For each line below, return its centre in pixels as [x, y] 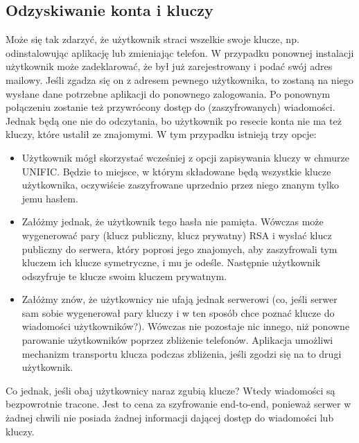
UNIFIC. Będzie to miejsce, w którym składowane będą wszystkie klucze [176, 171]
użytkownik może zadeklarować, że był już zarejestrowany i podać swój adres [169, 66]
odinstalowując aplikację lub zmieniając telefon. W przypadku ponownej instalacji [180, 52]
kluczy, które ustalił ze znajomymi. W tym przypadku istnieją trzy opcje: [161, 134]
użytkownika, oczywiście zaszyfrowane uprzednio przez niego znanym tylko [180, 185]
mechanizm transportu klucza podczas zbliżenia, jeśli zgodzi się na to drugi [182, 353]
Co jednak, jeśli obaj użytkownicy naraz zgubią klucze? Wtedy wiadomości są [170, 390]
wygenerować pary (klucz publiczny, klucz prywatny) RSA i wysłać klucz [177, 235]
